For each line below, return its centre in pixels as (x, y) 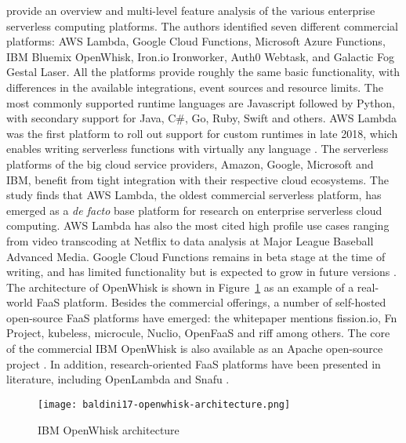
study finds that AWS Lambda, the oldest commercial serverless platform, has (194, 195)
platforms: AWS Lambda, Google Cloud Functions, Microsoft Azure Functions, (196, 41)
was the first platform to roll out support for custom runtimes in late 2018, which (202, 133)
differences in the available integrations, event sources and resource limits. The (195, 87)
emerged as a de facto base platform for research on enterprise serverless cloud (194, 210)
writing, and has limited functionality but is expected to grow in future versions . (201, 272)
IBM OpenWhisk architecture (109, 429)
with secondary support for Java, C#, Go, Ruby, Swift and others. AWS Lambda (202, 118)
